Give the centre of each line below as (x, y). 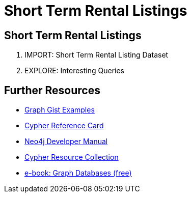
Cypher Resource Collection (72, 157)
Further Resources (52, 90)
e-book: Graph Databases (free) (78, 173)
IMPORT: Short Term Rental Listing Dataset (97, 55)
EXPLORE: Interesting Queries (75, 71)
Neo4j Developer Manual (66, 142)
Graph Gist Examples (60, 110)
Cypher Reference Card (64, 126)
